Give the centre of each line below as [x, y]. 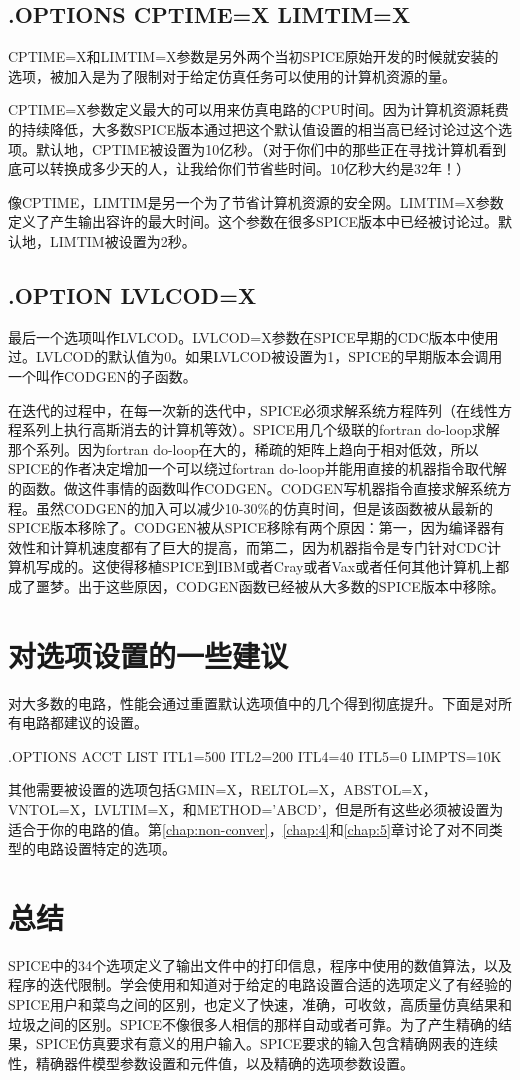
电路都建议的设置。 [84, 722]
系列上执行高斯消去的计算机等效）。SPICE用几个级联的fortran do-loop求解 [260, 429]
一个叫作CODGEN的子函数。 [102, 375]
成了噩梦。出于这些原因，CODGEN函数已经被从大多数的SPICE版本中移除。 [256, 585]
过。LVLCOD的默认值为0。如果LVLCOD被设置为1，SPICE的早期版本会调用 [255, 356]
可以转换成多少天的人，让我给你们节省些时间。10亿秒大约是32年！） [245, 168]
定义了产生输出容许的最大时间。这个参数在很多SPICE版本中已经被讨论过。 [253, 221]
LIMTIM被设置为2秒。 [122, 240]
